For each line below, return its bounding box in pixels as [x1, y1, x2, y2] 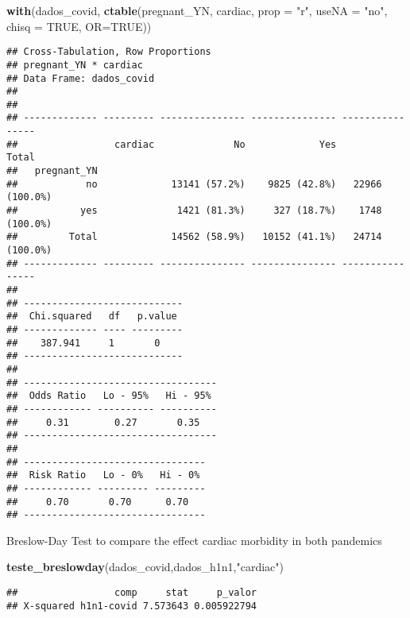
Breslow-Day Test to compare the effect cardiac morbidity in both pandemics [6, 531, 382, 548]
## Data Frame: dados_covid [6, 72, 155, 84]
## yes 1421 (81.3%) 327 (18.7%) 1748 [6, 205, 382, 217]
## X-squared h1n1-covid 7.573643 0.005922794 [6, 600, 257, 612]
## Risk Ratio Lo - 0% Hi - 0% [6, 469, 200, 481]
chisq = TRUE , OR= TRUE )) [6, 17, 152, 34]
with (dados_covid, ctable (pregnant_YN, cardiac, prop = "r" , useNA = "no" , [6, 2, 388, 18]
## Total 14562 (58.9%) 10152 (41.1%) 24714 [6, 231, 382, 243]
